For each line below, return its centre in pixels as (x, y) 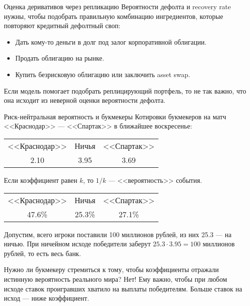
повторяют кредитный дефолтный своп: (62, 25)
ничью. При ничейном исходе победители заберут (78, 244)
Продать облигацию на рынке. (60, 58)
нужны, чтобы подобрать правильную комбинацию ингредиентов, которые (114, 16)
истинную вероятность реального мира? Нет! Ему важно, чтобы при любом (116, 279)
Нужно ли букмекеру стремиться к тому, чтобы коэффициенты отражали (111, 269)
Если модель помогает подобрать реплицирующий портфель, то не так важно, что (125, 90)
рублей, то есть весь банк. (43, 253)
